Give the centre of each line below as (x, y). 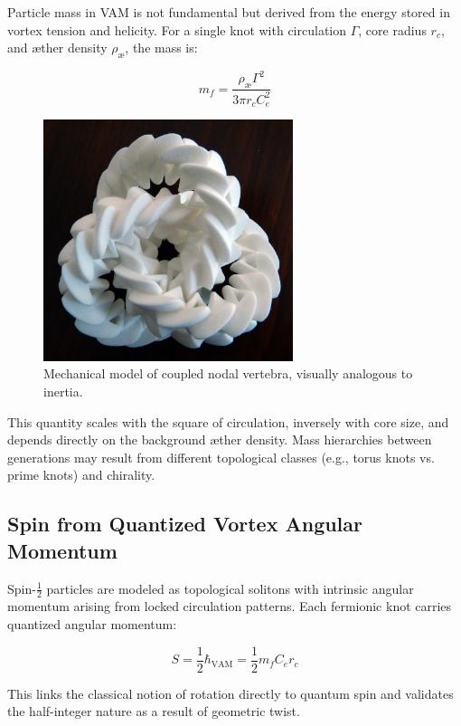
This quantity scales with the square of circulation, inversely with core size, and (228, 421)
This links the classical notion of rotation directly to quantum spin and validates (230, 693)
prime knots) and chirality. (81, 475)
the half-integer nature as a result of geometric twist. (154, 711)
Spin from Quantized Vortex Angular (185, 524)
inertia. (63, 391)
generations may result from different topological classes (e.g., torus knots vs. (221, 457)
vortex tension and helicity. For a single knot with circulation (177, 29)
